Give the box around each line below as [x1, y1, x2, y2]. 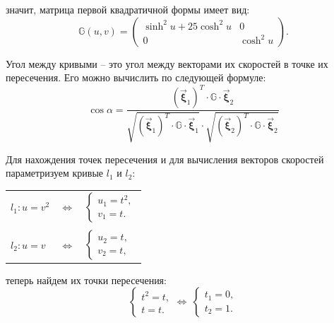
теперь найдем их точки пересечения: [6, 272, 167, 287]
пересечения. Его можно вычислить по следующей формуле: [6, 70, 266, 85]
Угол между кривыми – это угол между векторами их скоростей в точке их [6, 56, 328, 71]
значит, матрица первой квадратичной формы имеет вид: [6, 2, 250, 16]
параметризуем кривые [6, 165, 104, 180]
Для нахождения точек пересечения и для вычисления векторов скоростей [6, 151, 324, 166]
